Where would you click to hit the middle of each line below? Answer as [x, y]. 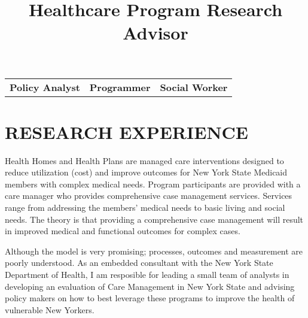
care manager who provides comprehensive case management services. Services [149, 196]
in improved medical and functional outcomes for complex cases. [123, 231]
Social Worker [194, 87]
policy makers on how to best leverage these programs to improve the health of [150, 298]
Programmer [120, 87]
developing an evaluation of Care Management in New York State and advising [150, 286]
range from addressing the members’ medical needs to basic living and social [145, 208]
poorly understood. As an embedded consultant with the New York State [139, 263]
